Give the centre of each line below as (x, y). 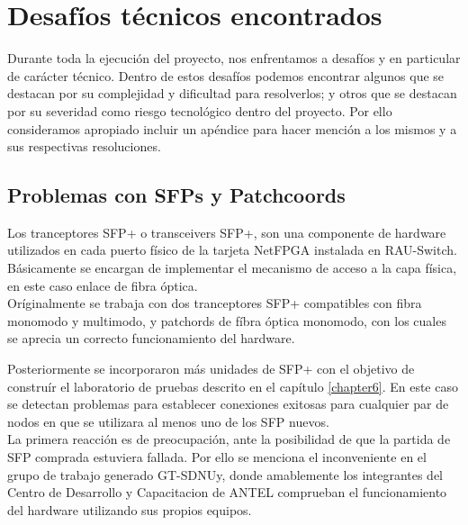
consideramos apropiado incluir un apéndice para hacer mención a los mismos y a (232, 128)
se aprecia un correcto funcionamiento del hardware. (151, 338)
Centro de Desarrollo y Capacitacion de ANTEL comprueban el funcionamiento (227, 492)
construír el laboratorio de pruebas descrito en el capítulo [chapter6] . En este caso (233, 386)
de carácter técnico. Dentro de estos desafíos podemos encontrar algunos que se (226, 75)
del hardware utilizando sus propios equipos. (130, 509)
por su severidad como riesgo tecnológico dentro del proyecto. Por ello (200, 110)
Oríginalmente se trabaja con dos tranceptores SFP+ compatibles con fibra (215, 303)
